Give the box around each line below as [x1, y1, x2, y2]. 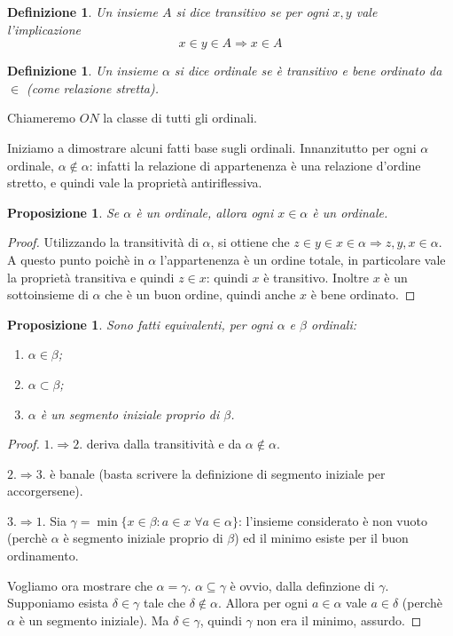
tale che [144, 593, 186, 612]
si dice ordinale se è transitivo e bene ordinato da [174, 61, 442, 80]
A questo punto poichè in [7, 250, 144, 268]
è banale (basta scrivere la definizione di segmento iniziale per [50, 464, 386, 482]
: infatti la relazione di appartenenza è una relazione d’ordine [89, 155, 421, 174]
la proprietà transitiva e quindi [7, 267, 175, 286]
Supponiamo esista [7, 593, 109, 612]
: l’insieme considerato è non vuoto [238, 511, 427, 529]
